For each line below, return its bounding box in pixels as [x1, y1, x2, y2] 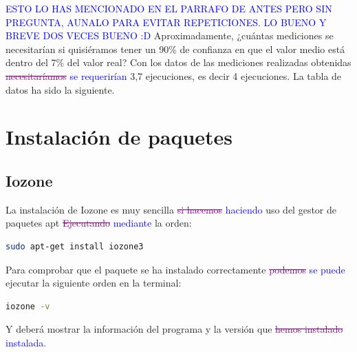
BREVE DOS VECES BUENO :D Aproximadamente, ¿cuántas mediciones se [6, 28, 334, 43]
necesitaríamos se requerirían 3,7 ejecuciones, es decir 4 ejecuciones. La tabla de [6, 68, 342, 83]
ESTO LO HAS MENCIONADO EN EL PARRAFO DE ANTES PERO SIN [6, 1, 332, 15]
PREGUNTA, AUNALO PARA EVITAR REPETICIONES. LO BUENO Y [6, 14, 327, 29]
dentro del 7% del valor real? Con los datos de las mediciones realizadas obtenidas [6, 55, 351, 70]
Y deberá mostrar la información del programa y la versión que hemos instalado [6, 322, 343, 336]
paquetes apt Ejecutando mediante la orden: [6, 216, 192, 230]
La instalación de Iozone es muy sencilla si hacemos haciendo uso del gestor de [6, 202, 337, 216]
